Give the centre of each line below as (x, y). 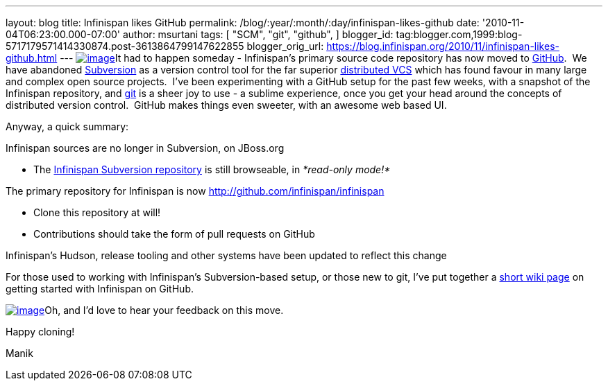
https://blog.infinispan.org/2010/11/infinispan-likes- (443, 46)
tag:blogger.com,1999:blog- (459, 34)
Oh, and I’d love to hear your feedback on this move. (164, 310)
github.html (32, 58)
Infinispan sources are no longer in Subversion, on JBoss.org (145, 148)
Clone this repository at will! (97, 212)
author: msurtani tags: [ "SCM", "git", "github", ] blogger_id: (258, 34)
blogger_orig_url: (285, 46)
